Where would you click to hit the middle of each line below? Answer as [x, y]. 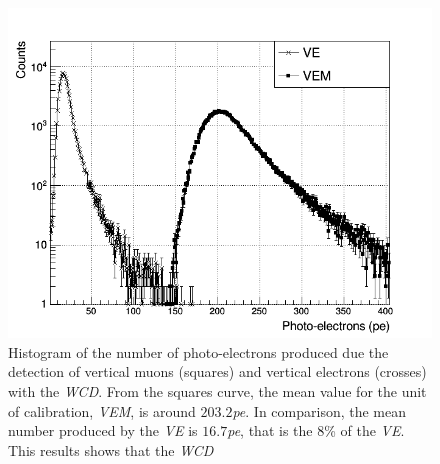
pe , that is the [270, 430]
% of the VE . [364, 430]
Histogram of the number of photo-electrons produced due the [198, 351]
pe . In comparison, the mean [319, 410]
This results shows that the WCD [111, 449]
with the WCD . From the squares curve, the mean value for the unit [217, 390]
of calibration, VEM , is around [102, 410]
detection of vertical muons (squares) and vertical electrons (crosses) [217, 371]
